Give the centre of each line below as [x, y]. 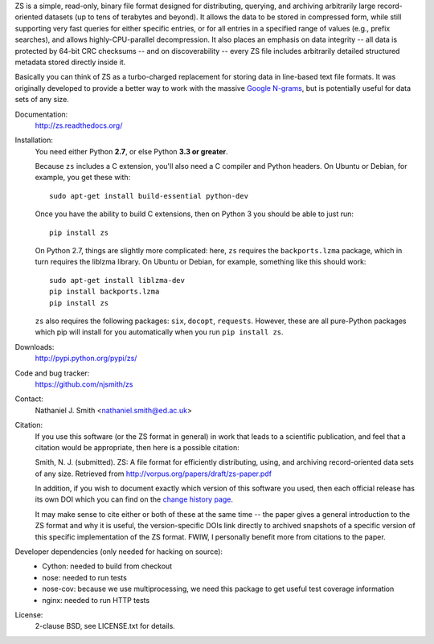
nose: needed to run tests [85, 577]
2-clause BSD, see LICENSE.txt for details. [105, 626]
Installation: [34, 140]
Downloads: [35, 347]
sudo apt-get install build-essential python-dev [149, 196]
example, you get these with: [83, 178]
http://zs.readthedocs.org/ [79, 125]
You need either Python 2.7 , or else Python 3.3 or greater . [131, 151]
